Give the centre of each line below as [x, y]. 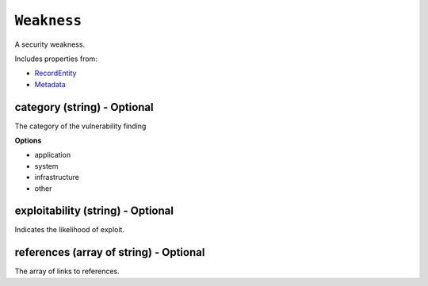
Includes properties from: [56, 59]
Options [28, 141]
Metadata [50, 84]
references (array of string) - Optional [110, 252]
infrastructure [57, 177]
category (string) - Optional [84, 107]
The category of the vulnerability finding [80, 126]
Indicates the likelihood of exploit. [69, 230]
